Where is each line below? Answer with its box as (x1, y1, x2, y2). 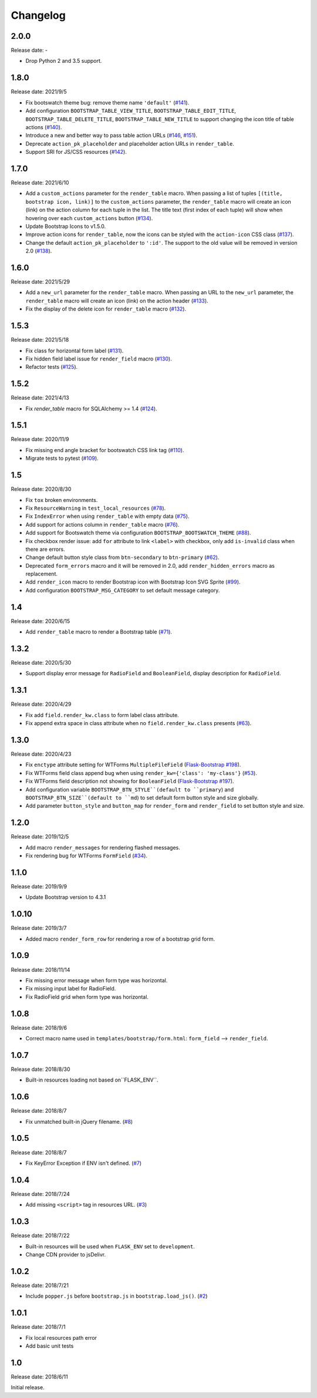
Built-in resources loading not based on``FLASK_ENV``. (25, 1076, 158, 1083)
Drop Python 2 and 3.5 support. (25, 58, 102, 65)
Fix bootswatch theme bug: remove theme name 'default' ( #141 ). (25, 99, 190, 106)
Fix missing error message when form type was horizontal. (25, 976, 168, 983)
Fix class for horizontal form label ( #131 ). (25, 347, 124, 354)
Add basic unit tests (25, 1342, 74, 1349)
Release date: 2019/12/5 (11, 833, 69, 840)
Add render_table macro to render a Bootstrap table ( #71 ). (25, 628, 173, 635)
